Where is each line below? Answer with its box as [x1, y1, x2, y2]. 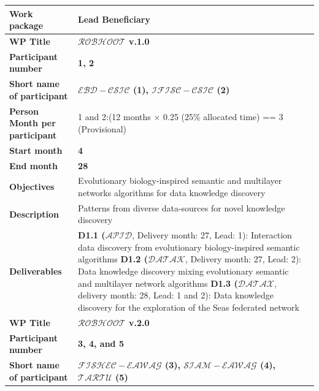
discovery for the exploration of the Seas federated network [78, 300, 299, 313]
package [9, 19, 44, 32]
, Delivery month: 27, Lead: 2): [185, 252, 301, 265]
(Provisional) [78, 123, 126, 135]
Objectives [9, 180, 55, 193]
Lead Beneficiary [78, 13, 150, 26]
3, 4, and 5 [78, 337, 124, 350]
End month [9, 159, 58, 172]
